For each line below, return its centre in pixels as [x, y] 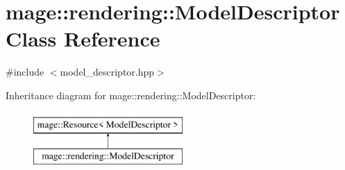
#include [25, 72]
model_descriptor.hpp [107, 72]
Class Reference [83, 39]
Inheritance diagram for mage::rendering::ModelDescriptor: [131, 95]
